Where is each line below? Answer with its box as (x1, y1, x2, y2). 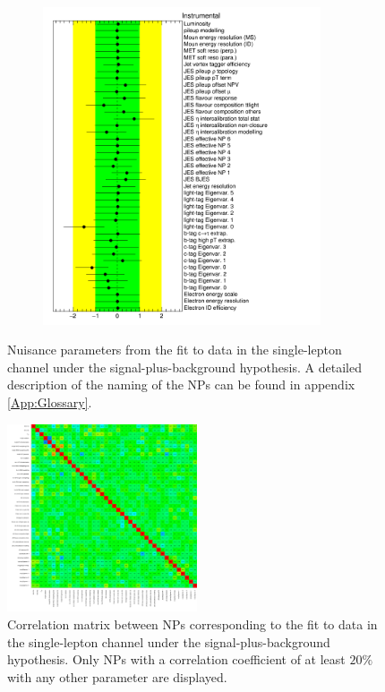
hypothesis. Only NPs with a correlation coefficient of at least (7, 650, 346, 669)
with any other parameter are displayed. (7, 667, 227, 686)
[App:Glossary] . (7, 393, 92, 412)
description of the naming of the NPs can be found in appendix (7, 375, 355, 394)
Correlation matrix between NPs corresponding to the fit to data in (7, 614, 378, 633)
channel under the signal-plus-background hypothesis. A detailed (7, 357, 362, 376)
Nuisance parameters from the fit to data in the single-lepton (7, 340, 342, 359)
